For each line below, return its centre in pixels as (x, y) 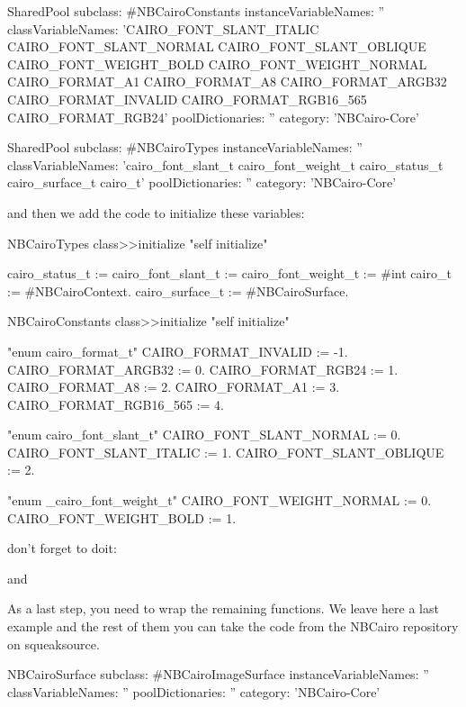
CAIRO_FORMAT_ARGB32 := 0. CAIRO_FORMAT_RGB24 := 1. (203, 369)
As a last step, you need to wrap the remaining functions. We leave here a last (223, 608)
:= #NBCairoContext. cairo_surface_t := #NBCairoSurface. (178, 290)
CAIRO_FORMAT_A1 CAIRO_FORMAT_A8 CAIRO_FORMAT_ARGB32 (227, 82)
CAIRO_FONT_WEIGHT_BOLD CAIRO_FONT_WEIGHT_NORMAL (217, 63)
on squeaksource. (54, 644)
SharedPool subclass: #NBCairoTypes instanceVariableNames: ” (185, 147)
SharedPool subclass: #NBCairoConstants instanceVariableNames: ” (196, 11)
